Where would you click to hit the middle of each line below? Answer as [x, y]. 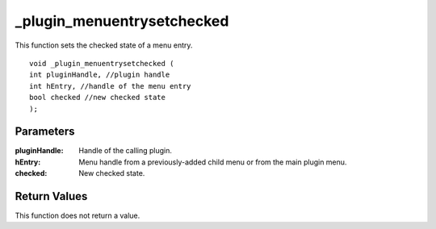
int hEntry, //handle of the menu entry [110, 86]
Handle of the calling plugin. [126, 151]
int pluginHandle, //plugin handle [100, 75]
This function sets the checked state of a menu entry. [104, 45]
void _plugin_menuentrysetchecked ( [102, 63]
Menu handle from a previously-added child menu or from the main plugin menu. [213, 162]
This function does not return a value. [78, 216]
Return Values [51, 196]
